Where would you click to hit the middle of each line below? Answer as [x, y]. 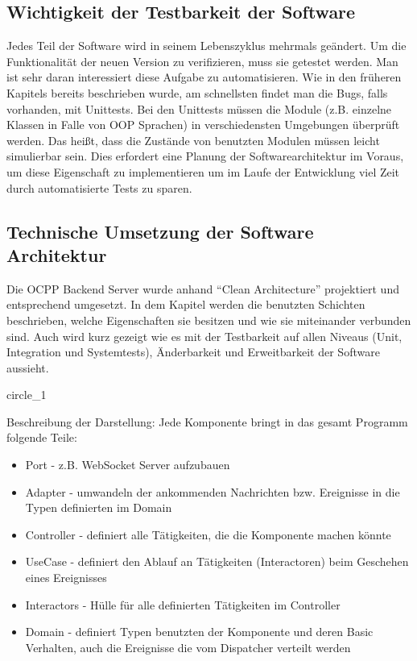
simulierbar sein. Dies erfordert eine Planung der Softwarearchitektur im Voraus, [205, 156]
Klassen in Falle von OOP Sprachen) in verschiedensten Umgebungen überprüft [203, 125]
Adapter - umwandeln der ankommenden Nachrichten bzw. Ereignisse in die [213, 491]
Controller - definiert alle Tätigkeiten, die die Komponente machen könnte [208, 534]
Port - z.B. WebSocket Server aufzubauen [128, 465]
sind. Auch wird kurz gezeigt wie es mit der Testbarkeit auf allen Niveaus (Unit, [204, 336]
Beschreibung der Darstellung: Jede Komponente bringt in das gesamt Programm [207, 421]
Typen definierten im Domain [99, 507]
